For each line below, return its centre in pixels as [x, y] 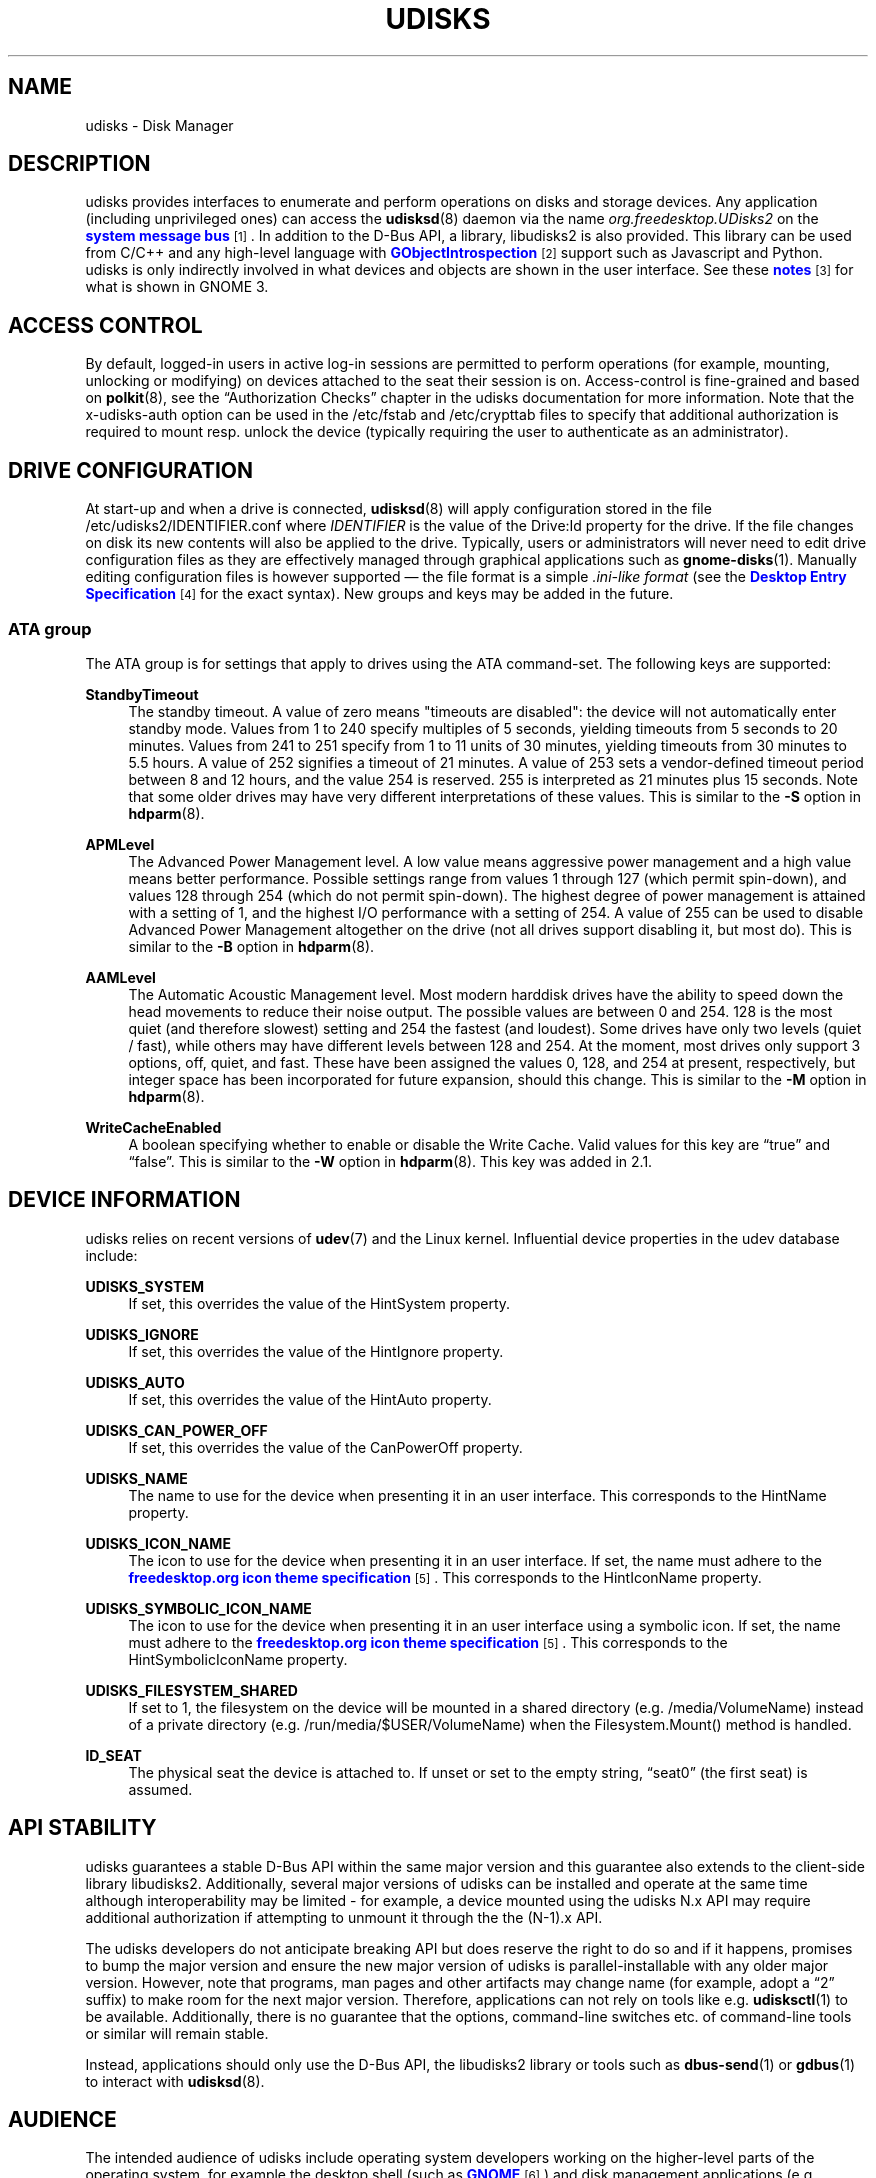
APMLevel [120, 844]
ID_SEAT [113, 1755]
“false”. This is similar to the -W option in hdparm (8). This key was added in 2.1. [390, 1161]
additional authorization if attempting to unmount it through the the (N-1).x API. [344, 1917]
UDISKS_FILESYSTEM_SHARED [191, 1690]
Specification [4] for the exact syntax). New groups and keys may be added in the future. [379, 594]
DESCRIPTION [79, 164]
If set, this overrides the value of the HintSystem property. [319, 1303]
